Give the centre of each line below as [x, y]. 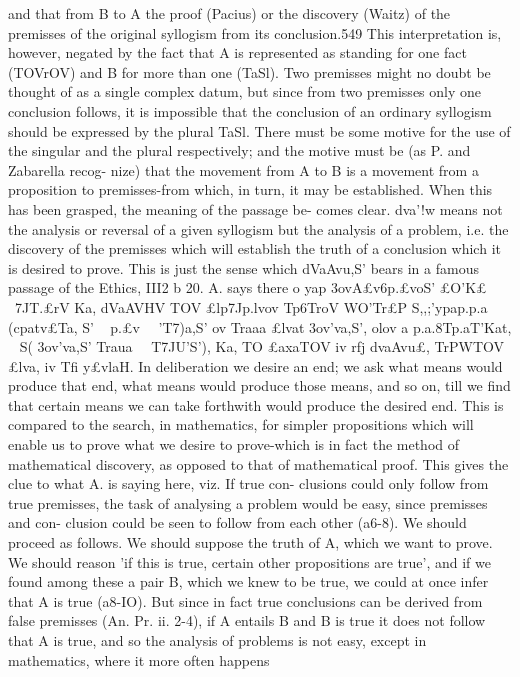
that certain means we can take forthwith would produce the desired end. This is [256, 404]
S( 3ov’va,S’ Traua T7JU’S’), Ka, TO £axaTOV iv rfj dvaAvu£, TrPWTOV [262, 346]
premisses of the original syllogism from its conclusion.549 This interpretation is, [255, 32]
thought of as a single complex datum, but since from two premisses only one [245, 91]
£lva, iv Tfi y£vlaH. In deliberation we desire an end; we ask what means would [255, 365]
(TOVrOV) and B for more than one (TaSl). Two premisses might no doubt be [249, 71]
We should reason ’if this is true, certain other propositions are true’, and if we [249, 561]
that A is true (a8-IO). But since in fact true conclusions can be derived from [245, 600]
